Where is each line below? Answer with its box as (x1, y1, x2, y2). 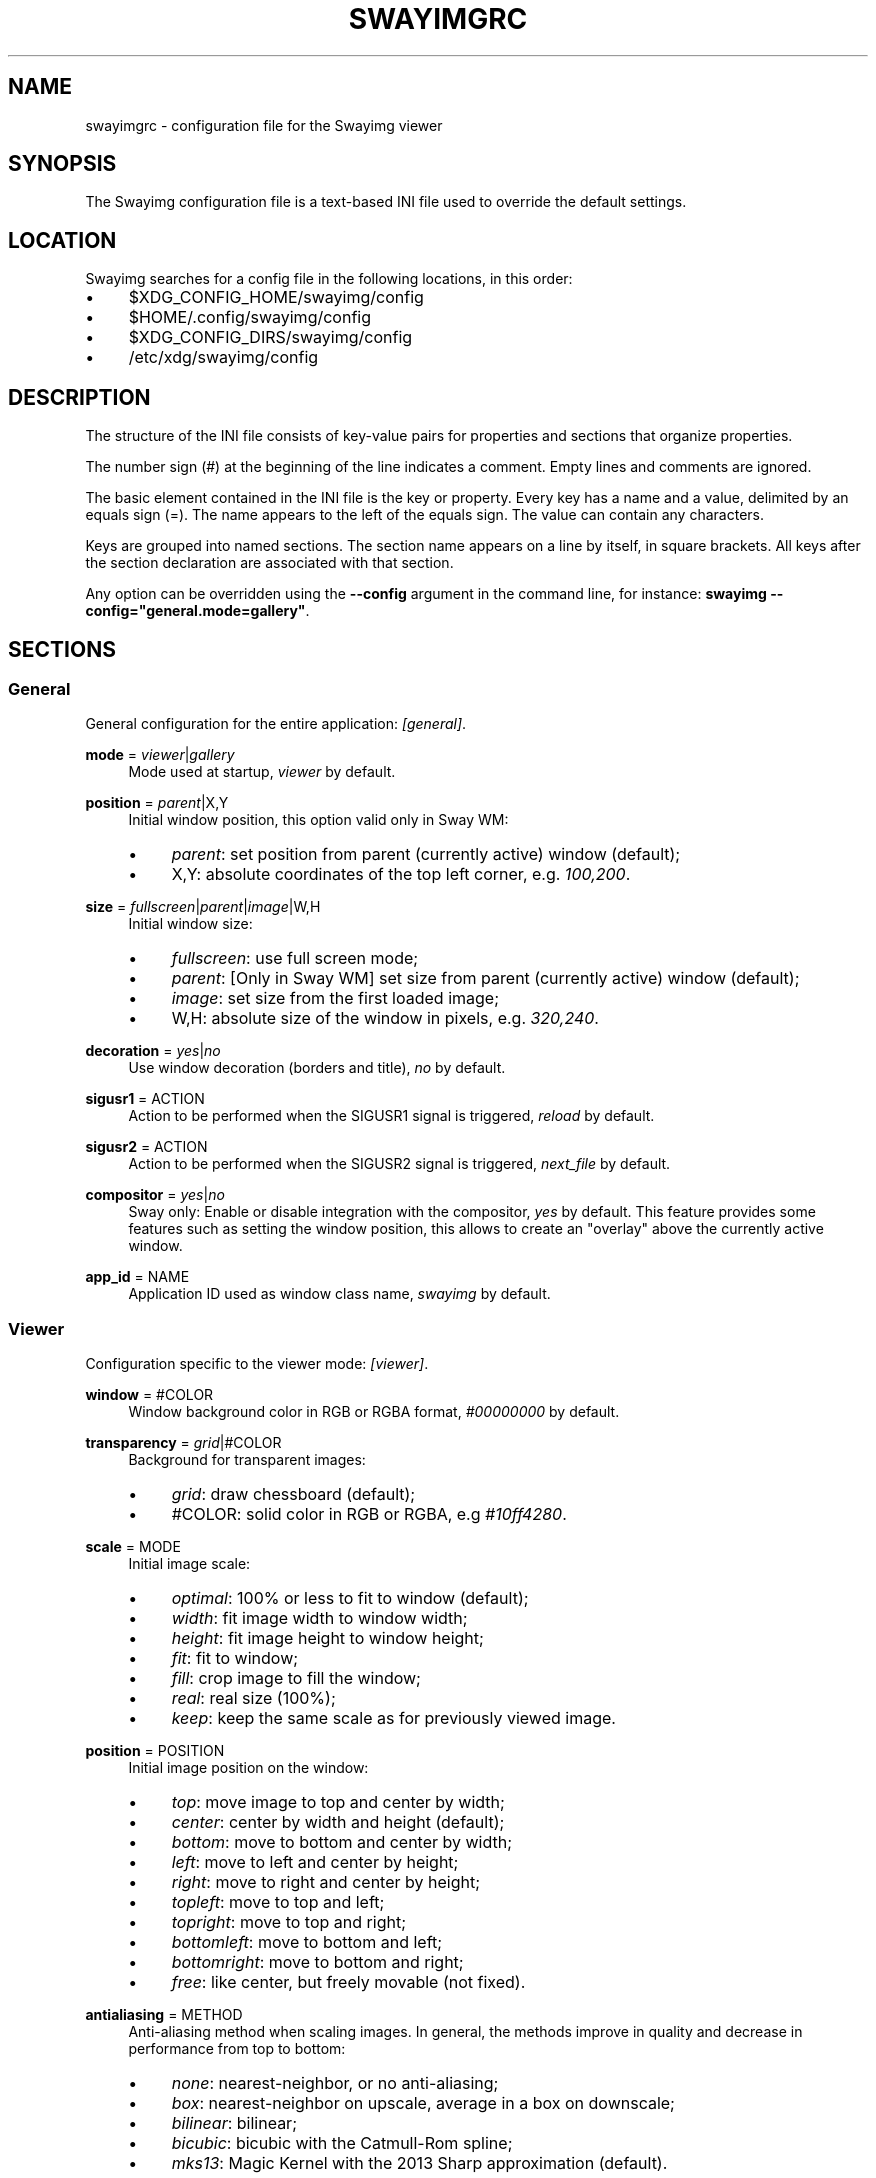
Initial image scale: (128, 1555, 251, 1573)
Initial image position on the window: (128, 1759, 369, 1777)
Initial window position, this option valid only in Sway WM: (128, 811, 509, 829)
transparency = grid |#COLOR (85, 1434, 282, 1452)
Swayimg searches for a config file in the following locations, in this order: (85, 270, 573, 288)
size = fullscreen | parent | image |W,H (85, 898, 321, 916)
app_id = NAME (85, 1268, 190, 1286)
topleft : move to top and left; (171, 1892, 385, 1913)
